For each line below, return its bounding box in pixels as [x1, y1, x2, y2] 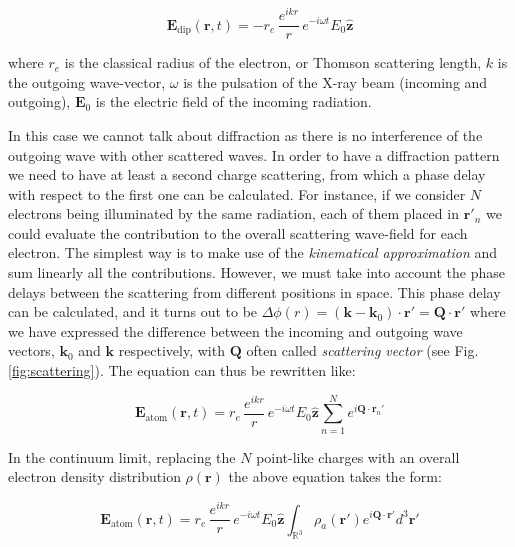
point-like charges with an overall [256, 446, 460, 467]
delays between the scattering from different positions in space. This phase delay [8, 281, 501, 302]
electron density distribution [8, 466, 181, 487]
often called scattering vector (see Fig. [246, 340, 479, 361]
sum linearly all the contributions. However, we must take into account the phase [8, 262, 505, 283]
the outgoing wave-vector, [8, 71, 166, 92]
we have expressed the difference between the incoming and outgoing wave [8, 320, 463, 341]
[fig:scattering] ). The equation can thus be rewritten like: [8, 360, 356, 381]
